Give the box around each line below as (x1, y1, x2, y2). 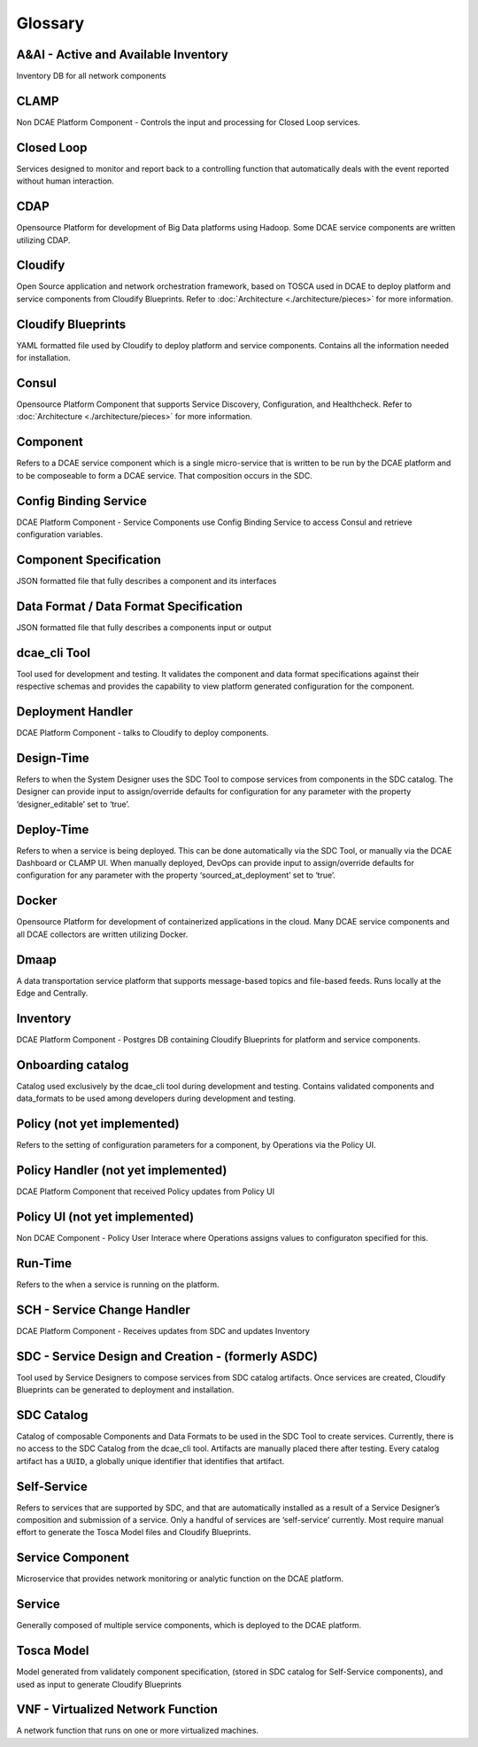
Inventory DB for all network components (16, 71, 167, 82)
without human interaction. (16, 175, 114, 186)
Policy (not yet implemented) (16, 1117, 181, 1132)
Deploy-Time (16, 822, 89, 837)
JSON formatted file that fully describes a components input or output (16, 621, 272, 633)
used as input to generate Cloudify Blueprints (16, 1679, 181, 1689)
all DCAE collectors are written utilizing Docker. (16, 929, 189, 940)
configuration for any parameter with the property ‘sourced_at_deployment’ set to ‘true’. (16, 870, 336, 881)
